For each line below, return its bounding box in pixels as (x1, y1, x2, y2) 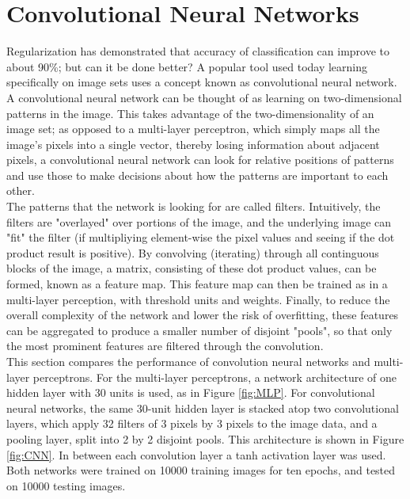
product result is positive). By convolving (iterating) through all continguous (6, 244, 379, 261)
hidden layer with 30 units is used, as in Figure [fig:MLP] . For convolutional (6, 384, 375, 401)
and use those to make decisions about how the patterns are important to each (6, 166, 389, 183)
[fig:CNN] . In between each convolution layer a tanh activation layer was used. (6, 446, 386, 463)
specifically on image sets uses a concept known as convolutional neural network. (6, 74, 397, 90)
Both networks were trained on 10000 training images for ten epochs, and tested (6, 462, 396, 478)
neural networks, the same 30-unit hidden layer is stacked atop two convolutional (6, 399, 399, 416)
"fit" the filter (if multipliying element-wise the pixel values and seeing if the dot (6, 229, 395, 246)
